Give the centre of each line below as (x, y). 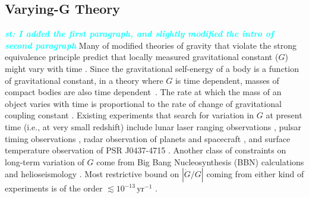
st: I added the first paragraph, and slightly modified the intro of (139, 34)
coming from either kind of (255, 174)
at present (284, 115)
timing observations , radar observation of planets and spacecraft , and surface (148, 138)
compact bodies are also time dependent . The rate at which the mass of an (143, 92)
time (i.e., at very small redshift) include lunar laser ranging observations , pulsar (153, 126)
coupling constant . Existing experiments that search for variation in (130, 115)
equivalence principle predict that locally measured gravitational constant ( (142, 57)
